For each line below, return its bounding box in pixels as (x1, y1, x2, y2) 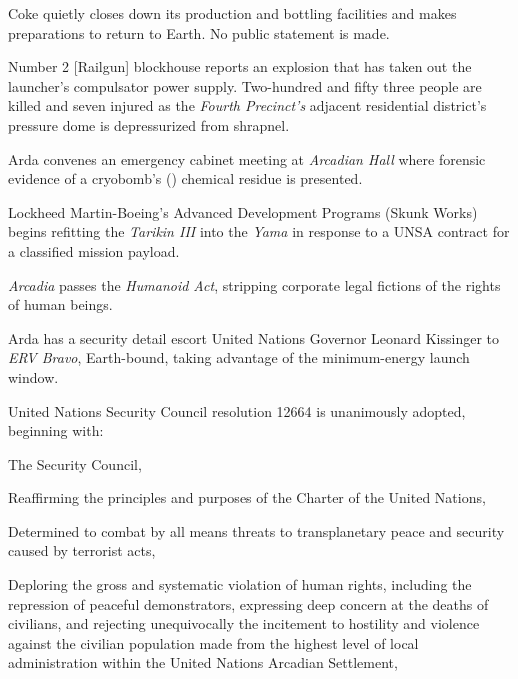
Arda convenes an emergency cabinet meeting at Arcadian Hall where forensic (8, 148, 486, 169)
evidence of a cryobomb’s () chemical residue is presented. (8, 168, 363, 189)
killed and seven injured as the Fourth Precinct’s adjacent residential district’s (8, 95, 487, 116)
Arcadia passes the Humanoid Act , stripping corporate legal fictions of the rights (8, 274, 501, 295)
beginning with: (8, 420, 104, 441)
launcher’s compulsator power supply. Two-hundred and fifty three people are (8, 75, 482, 96)
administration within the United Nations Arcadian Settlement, (8, 652, 398, 673)
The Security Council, (8, 453, 142, 474)
